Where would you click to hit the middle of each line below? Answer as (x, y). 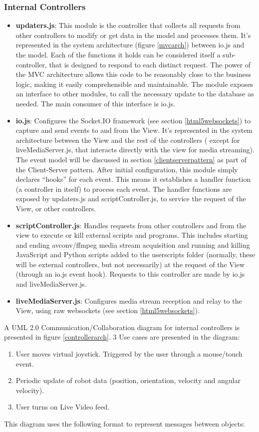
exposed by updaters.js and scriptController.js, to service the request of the (131, 199)
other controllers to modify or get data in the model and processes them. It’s (133, 35)
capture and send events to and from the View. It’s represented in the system (134, 130)
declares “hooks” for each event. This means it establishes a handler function (133, 179)
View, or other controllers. (56, 208)
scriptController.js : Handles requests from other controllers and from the (131, 225)
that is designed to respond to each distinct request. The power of (150, 64)
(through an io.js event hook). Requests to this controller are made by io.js (130, 274)
